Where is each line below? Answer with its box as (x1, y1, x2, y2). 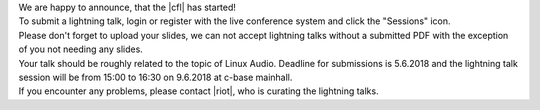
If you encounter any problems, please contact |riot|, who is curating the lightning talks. (18, 85, 379, 97)
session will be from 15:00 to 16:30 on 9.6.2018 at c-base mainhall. (18, 71, 293, 83)
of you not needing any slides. (18, 43, 144, 55)
